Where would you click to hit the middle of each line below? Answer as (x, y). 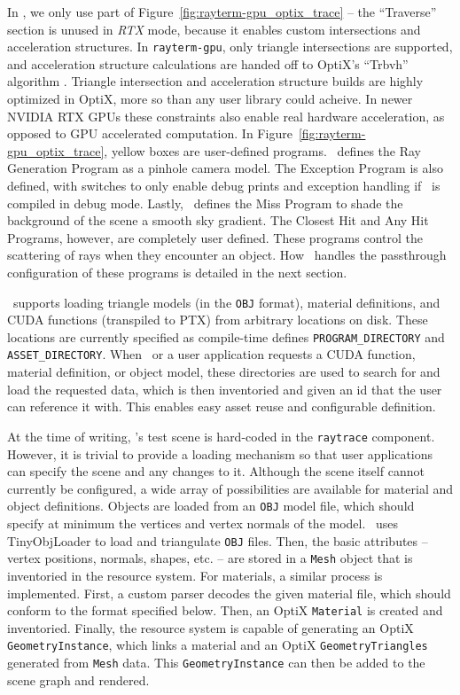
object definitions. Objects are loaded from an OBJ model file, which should (211, 506)
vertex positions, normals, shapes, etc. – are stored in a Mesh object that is (210, 558)
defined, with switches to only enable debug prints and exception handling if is (224, 185)
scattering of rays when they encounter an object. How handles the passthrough (227, 255)
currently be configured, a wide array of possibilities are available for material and (230, 488)
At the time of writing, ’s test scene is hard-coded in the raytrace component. (221, 436)
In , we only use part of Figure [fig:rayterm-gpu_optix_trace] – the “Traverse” (222, 12)
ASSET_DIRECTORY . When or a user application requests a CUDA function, (211, 354)
